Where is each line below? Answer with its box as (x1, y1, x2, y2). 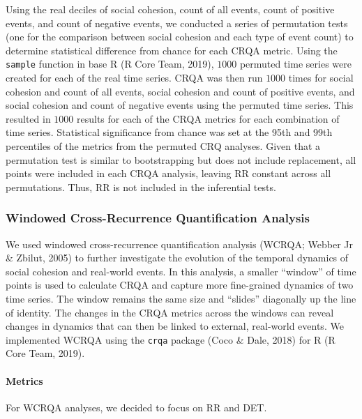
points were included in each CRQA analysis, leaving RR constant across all (6, 166, 331, 181)
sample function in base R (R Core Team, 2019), (6, 56, 214, 71)
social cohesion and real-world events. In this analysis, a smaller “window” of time (6, 264, 356, 278)
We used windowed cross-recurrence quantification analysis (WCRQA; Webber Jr (6, 236, 354, 251)
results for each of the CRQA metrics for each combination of (77, 111, 340, 125)
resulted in (6, 111, 51, 125)
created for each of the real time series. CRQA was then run (6, 70, 263, 85)
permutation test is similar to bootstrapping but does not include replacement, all (6, 152, 356, 167)
